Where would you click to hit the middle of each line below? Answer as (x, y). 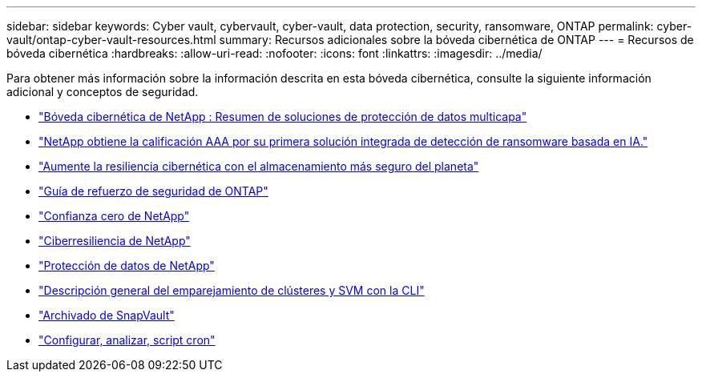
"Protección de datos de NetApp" (127, 265)
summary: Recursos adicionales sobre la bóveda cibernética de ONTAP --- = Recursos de (456, 40)
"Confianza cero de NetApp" (114, 216)
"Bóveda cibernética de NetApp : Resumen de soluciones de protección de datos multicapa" (283, 117)
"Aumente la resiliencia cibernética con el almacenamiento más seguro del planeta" (259, 166)
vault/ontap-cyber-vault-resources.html (111, 40)
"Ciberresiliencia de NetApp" (115, 241)
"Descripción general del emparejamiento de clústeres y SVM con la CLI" (232, 290)
